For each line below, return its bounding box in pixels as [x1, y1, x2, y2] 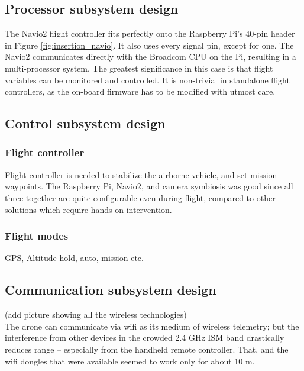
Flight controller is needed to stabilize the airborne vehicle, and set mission [5, 168, 277, 180]
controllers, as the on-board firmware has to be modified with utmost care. [5, 85, 276, 98]
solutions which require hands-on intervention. [5, 203, 172, 215]
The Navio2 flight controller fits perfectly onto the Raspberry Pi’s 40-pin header [5, 27, 295, 40]
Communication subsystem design [5, 280, 216, 299]
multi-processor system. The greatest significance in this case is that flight [5, 62, 273, 74]
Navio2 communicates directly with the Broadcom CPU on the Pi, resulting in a [5, 50, 296, 63]
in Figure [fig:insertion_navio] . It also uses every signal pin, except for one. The [5, 38, 294, 51]
